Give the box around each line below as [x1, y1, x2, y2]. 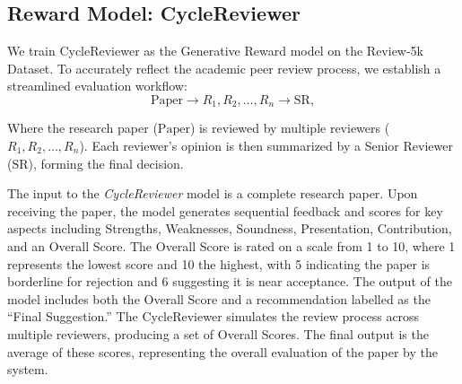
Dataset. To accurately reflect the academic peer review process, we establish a [7, 58, 441, 77]
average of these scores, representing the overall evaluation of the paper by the [7, 342, 439, 361]
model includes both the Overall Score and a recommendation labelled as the [7, 289, 431, 308]
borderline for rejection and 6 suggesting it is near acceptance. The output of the [7, 272, 452, 291]
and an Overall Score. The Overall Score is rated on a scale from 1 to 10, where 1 [7, 237, 456, 255]
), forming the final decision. [28, 153, 184, 172]
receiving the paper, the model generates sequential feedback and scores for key [7, 201, 443, 220]
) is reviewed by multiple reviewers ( [189, 118, 390, 137]
